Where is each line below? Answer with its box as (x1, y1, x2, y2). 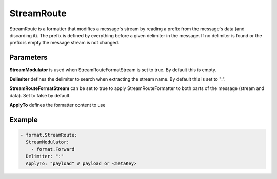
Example (9, 115, 38, 124)
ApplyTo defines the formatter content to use (9, 102, 106, 108)
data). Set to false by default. (9, 93, 71, 99)
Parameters (9, 53, 48, 62)
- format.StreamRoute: (20, 132, 77, 138)
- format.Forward (31, 146, 75, 152)
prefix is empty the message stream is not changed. (9, 40, 120, 46)
